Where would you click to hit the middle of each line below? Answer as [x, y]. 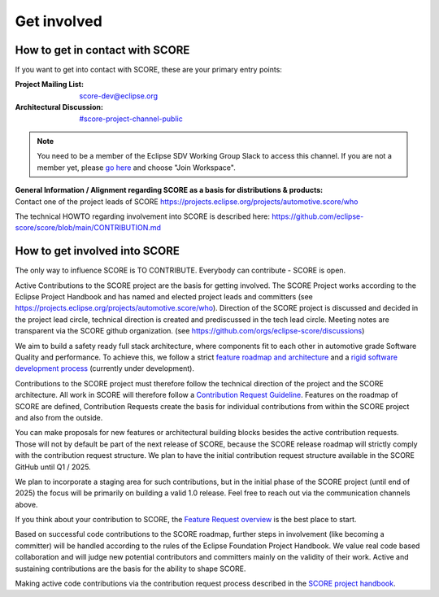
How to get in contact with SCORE [102, 50]
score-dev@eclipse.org [119, 96]
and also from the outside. [59, 417]
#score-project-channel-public [131, 119]
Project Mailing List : [50, 85]
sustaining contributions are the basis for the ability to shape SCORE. [130, 569]
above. [26, 504]
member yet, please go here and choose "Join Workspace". [136, 168]
